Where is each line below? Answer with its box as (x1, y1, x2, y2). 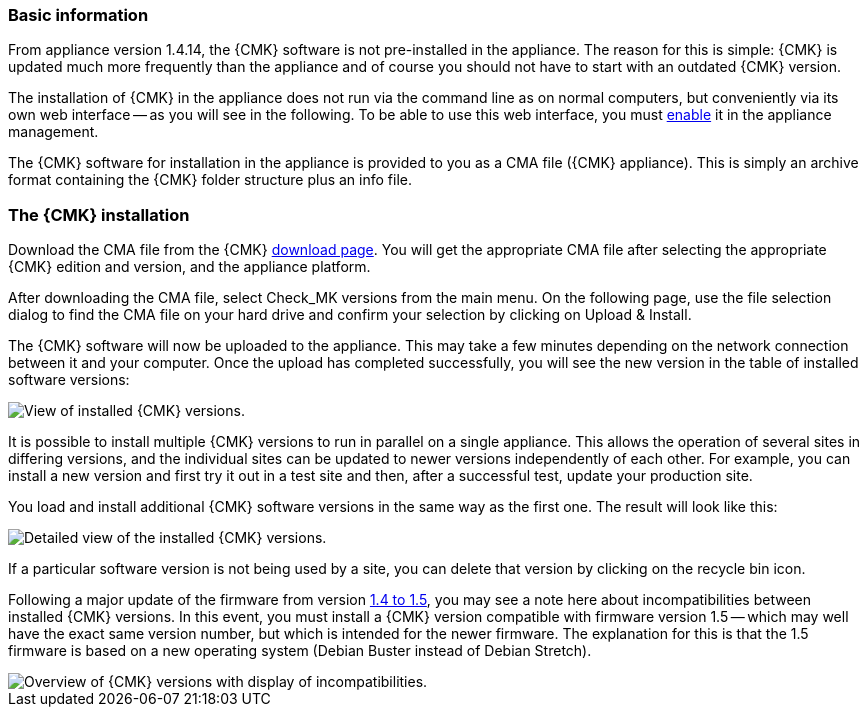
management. (8, 123, 99, 141)
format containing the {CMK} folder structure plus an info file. (8, 171, 413, 189)
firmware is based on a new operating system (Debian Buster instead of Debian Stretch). (8, 642, 592, 660)
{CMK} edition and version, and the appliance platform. (8, 258, 371, 276)
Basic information (8, 5, 149, 25)
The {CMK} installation (8, 204, 190, 225)
